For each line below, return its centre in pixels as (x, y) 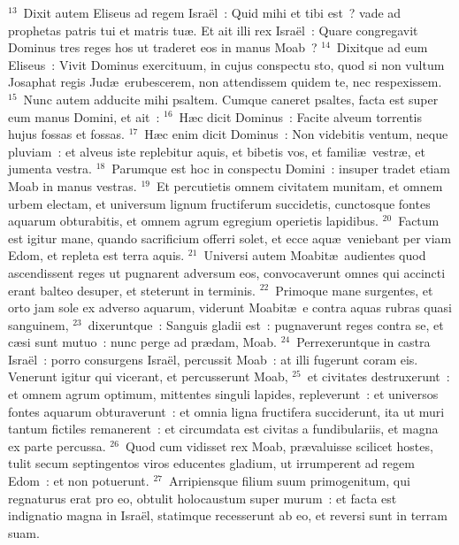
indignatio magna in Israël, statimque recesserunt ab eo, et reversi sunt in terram (228, 515)
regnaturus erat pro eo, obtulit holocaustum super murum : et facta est (203, 498)
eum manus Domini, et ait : (84, 116)
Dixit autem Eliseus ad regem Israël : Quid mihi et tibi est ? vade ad (212, 12)
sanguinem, (38, 324)
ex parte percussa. (57, 445)
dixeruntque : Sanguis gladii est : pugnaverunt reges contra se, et (266, 324)
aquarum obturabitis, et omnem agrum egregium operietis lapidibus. (193, 221)
